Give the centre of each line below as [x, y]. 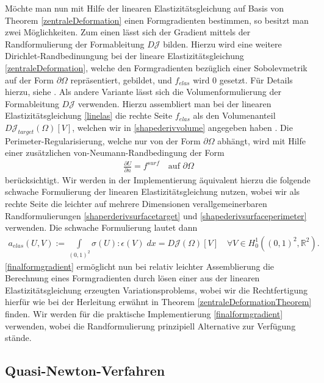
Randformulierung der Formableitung [75, 44]
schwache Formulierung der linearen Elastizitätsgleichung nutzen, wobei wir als [153, 191]
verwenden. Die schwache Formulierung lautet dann [101, 227]
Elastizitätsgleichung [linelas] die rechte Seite [89, 115]
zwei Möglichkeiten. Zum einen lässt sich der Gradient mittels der [128, 32]
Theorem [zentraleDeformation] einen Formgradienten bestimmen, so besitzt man [157, 20]
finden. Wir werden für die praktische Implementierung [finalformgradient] [144, 314]
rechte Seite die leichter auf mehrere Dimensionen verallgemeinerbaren [136, 203]
